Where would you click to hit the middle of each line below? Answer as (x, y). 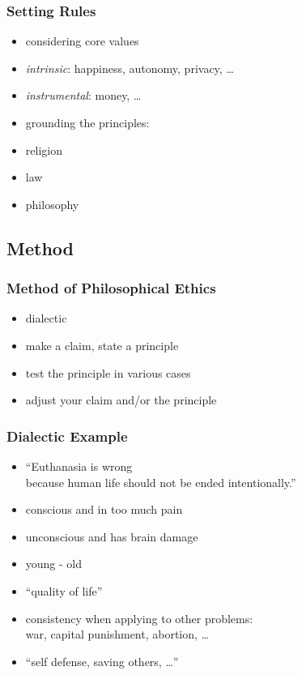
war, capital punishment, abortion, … (117, 634)
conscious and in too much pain (104, 509)
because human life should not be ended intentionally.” (161, 482)
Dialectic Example (67, 436)
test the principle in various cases (108, 372)
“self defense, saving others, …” (102, 661)
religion (44, 150)
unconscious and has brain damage (112, 536)
